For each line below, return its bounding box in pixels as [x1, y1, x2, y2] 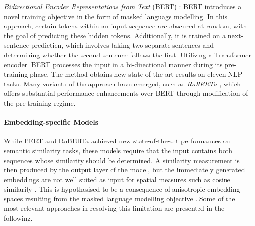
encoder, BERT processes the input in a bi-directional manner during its [4, 59, 223, 69]
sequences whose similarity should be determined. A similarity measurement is [4, 155, 240, 165]
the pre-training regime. [4, 97, 76, 108]
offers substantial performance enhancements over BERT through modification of [4, 88, 248, 98]
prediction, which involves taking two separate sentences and [31, 40, 214, 50]
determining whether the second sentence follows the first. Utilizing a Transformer [4, 49, 252, 59]
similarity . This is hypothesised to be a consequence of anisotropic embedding [4, 184, 240, 194]
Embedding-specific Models [4, 117, 99, 127]
